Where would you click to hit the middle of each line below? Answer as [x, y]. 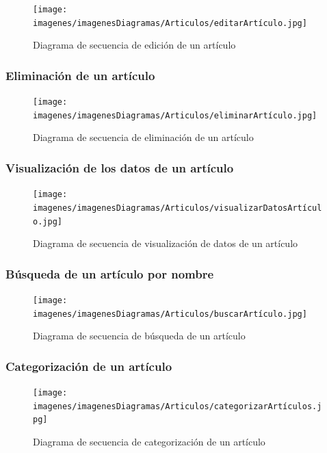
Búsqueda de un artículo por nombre [110, 273]
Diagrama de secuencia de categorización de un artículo [149, 442]
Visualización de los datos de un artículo [120, 167]
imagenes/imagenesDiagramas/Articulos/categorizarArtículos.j [178, 406]
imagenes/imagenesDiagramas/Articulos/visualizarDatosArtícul [178, 208]
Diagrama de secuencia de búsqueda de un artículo [139, 336]
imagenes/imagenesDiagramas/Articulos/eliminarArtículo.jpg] [175, 115]
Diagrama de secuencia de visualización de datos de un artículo [166, 243]
